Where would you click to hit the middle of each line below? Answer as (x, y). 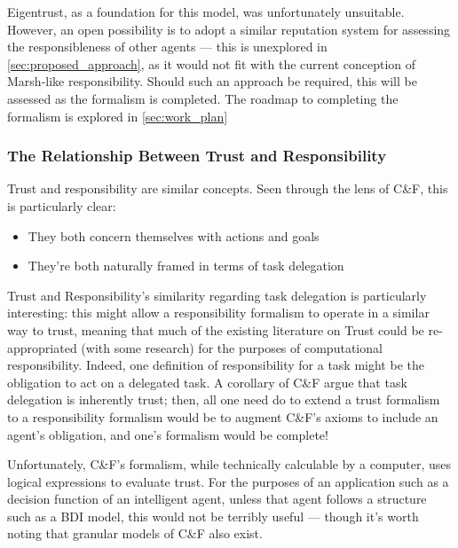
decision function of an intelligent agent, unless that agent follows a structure (217, 499)
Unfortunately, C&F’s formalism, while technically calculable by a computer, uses (229, 464)
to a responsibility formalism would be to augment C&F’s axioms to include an (223, 416)
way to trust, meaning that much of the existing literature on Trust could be (216, 329)
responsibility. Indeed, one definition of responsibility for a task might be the (216, 365)
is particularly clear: (62, 205)
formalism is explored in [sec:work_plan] (118, 116)
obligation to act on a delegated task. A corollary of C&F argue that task (207, 382)
